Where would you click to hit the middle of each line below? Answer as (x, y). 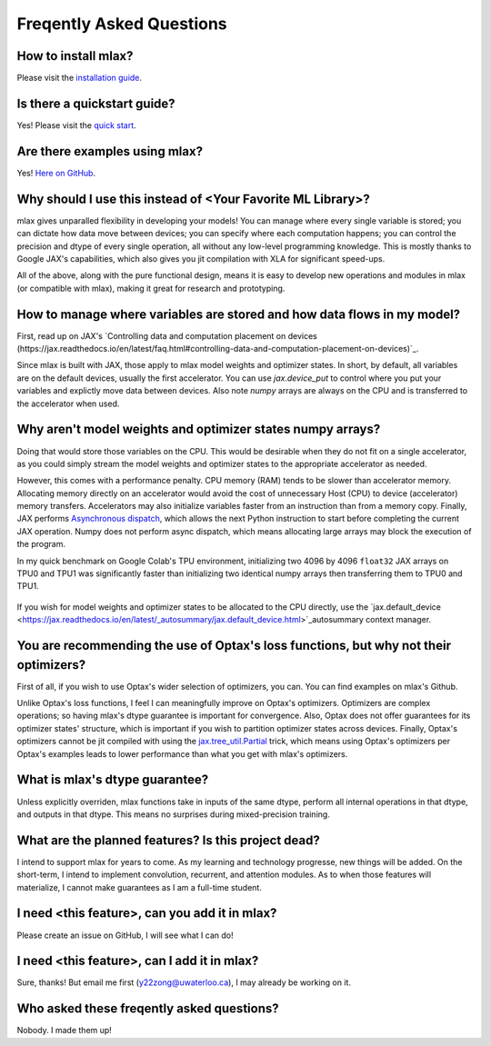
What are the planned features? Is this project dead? (168, 840)
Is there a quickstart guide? (96, 103)
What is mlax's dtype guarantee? (113, 780)
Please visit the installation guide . (80, 78)
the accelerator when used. (68, 403)
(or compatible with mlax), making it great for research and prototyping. (151, 288)
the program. (41, 544)
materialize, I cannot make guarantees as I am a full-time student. (140, 887)
